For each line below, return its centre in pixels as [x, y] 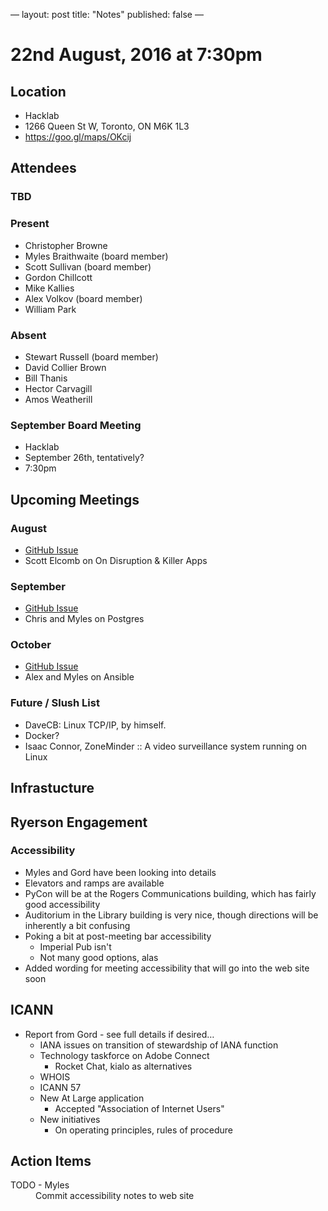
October [31, 645]
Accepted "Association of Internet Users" [139, 1108]
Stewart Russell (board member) [91, 356]
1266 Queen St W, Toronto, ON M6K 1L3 [107, 126]
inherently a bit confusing [77, 925]
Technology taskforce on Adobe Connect [124, 1055]
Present [30, 224]
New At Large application [92, 1098]
